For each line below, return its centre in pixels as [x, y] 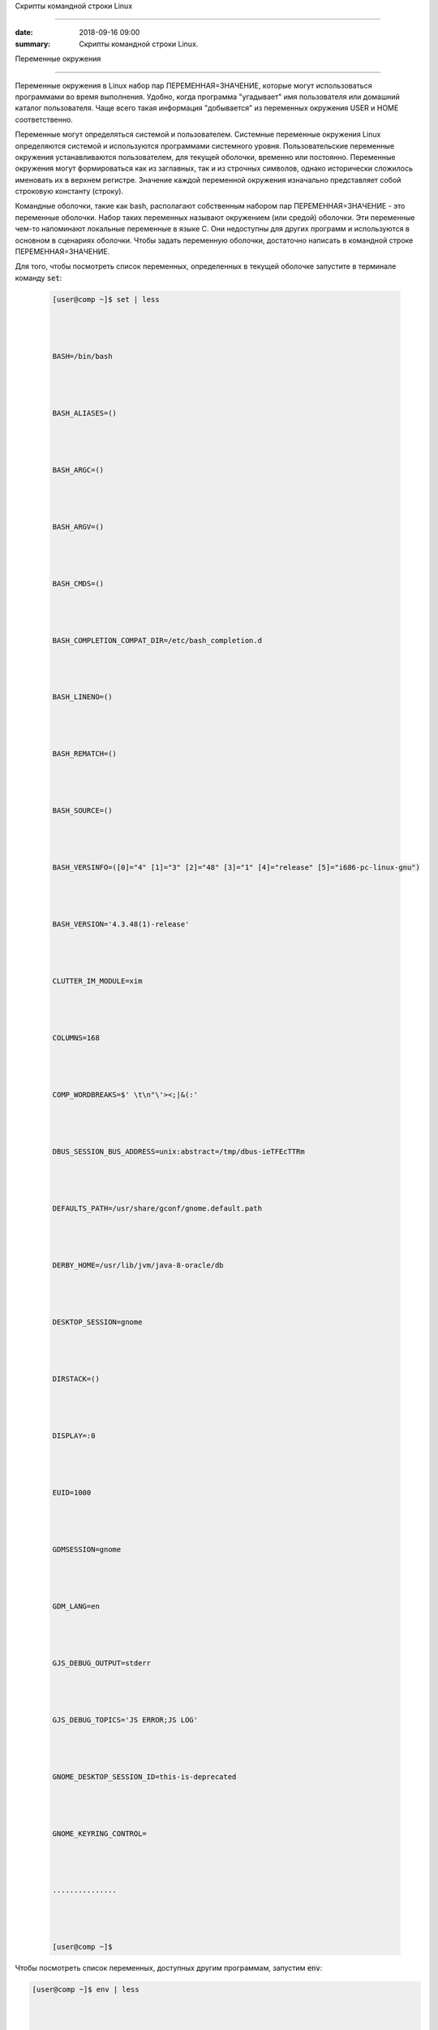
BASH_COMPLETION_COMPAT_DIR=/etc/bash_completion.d [157, 640]
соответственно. [44, 119]
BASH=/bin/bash [82, 356]
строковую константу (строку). [69, 192]
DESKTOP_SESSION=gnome [97, 1322]
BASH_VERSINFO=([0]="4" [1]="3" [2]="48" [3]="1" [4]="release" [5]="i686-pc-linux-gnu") [236, 868]
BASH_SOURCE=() [82, 811]
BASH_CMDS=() [78, 583]
